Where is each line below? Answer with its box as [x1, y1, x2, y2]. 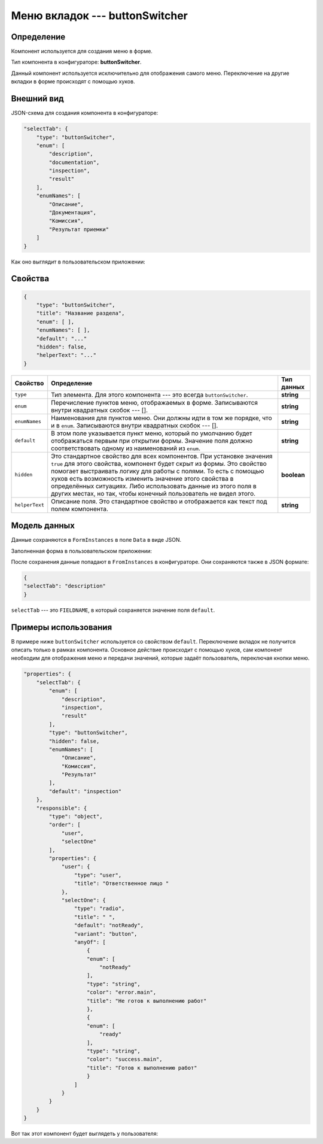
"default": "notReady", [74, 922, 144, 929]
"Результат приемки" [48, 226, 109, 233]
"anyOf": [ [74, 939, 106, 945]
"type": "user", [74, 872, 122, 878]
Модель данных [11, 521, 75, 531]
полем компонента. [51, 505, 109, 513]
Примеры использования [11, 622, 112, 632]
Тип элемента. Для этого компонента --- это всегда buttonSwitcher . [51, 390, 248, 399]
